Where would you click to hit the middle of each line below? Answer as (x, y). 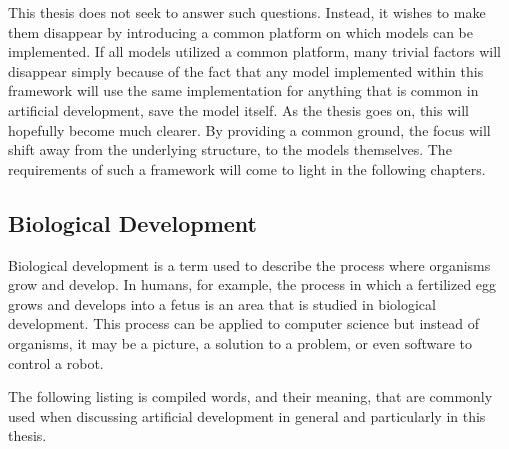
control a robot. (56, 362)
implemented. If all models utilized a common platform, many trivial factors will (254, 51)
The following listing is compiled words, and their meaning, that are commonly (250, 396)
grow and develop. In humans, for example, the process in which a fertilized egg (252, 284)
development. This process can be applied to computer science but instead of (243, 323)
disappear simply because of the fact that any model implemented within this (246, 70)
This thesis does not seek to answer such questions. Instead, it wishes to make (247, 12)
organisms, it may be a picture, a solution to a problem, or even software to (240, 342)
